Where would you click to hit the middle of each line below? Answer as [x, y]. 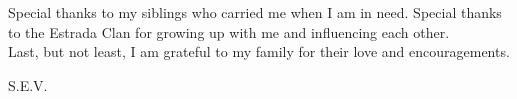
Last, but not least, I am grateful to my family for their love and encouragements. [259, 51]
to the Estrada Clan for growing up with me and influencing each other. [229, 31]
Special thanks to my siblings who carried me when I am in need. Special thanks [255, 12]
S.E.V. [28, 84]
